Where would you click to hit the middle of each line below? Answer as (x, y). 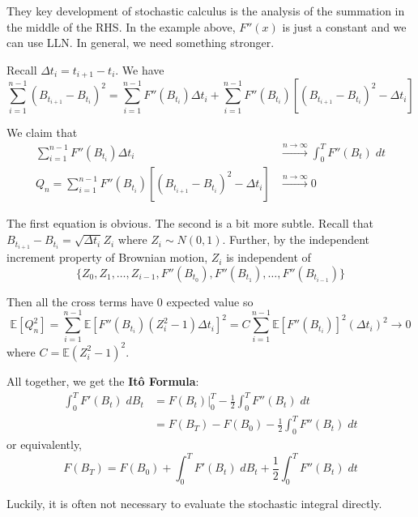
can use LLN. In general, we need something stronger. (141, 43)
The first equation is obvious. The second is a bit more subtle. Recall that (190, 223)
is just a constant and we (344, 26)
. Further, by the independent (296, 239)
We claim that (42, 132)
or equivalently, (45, 444)
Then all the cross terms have (80, 301)
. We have (140, 69)
